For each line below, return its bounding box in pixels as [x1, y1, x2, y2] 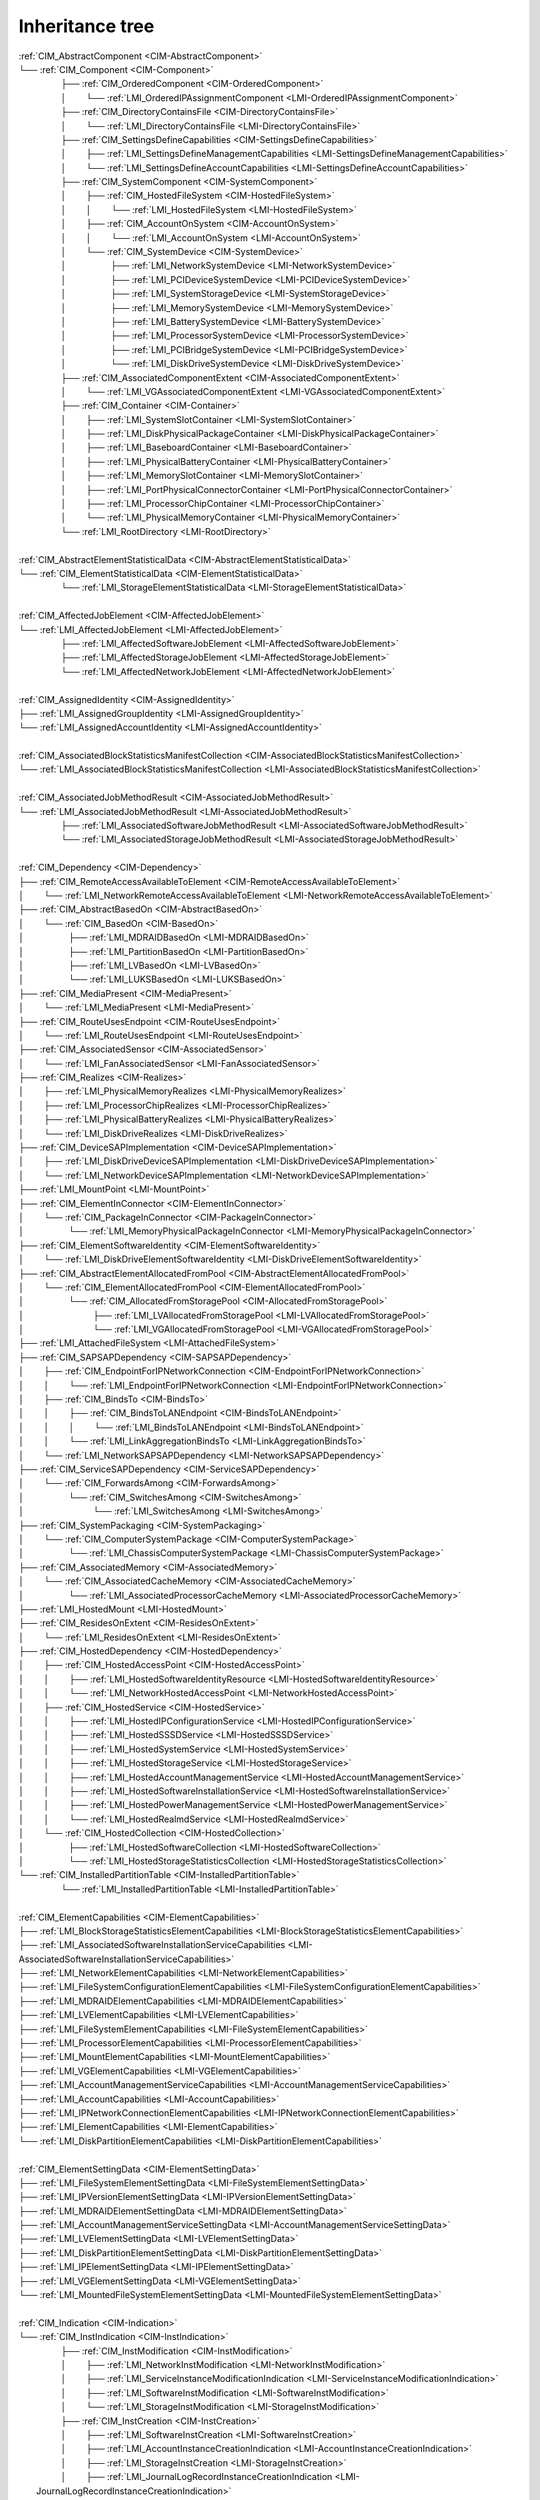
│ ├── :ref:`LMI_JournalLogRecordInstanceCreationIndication [60, 2471, 333, 2483]
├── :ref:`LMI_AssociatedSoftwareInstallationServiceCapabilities [18, 1939, 286, 1951]
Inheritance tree [18, 15, 155, 37]
